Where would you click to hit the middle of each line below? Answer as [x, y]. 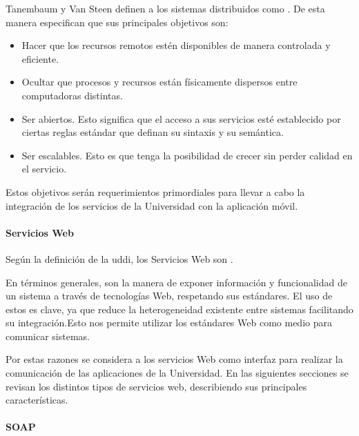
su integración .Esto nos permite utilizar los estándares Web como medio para [169, 323]
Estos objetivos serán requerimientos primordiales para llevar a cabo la [155, 191]
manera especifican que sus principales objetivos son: [117, 22]
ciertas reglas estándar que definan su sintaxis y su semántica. [153, 132]
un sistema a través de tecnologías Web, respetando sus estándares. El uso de [169, 296]
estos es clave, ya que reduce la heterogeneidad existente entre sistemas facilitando [179, 309]
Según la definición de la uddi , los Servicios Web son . [119, 258]
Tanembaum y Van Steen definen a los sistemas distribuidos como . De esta [165, 8]
